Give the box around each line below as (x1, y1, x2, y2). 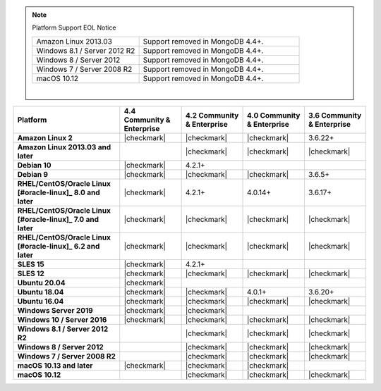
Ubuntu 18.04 (17, 287, 64, 297)
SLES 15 (17, 259, 45, 269)
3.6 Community (308, 111, 362, 120)
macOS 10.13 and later (17, 361, 93, 371)
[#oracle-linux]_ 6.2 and (17, 242, 100, 252)
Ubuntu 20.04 (17, 278, 66, 288)
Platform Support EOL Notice (32, 23, 116, 32)
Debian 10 (17, 161, 52, 170)
